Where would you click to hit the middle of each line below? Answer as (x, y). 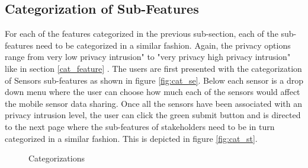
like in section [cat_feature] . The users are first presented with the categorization (153, 68)
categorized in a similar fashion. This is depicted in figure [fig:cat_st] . (131, 138)
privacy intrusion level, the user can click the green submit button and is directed (153, 115)
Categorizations (57, 158)
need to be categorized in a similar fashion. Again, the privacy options (163, 45)
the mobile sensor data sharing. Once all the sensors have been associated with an (153, 103)
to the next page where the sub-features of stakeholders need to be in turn (140, 126)
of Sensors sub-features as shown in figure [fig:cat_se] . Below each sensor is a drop (154, 80)
